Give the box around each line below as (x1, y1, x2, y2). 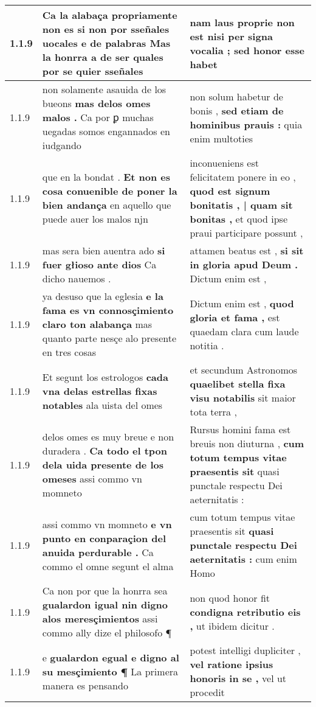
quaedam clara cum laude (190, 324, 299, 338)
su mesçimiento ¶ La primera (42, 664, 179, 678)
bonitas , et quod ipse (190, 212, 288, 226)
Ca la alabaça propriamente (42, 8, 177, 22)
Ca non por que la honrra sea (42, 583, 168, 597)
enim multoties (190, 131, 253, 145)
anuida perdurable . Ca (42, 545, 154, 559)
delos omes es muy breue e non (42, 429, 174, 444)
